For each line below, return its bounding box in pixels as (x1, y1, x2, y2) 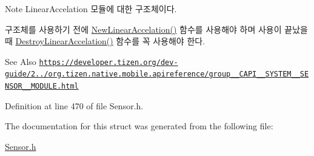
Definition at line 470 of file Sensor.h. (5, 99, 144, 112)
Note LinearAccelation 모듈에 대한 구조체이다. (5, 2, 177, 15)
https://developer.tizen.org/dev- (39, 58, 178, 67)
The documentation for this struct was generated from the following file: (5, 120, 273, 132)
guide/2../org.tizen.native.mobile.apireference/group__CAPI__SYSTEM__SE (5, 70, 309, 79)
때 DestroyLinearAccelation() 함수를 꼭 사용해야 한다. (5, 35, 205, 47)
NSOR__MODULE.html (5, 82, 79, 91)
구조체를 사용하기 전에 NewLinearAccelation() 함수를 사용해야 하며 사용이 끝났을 (5, 22, 308, 35)
